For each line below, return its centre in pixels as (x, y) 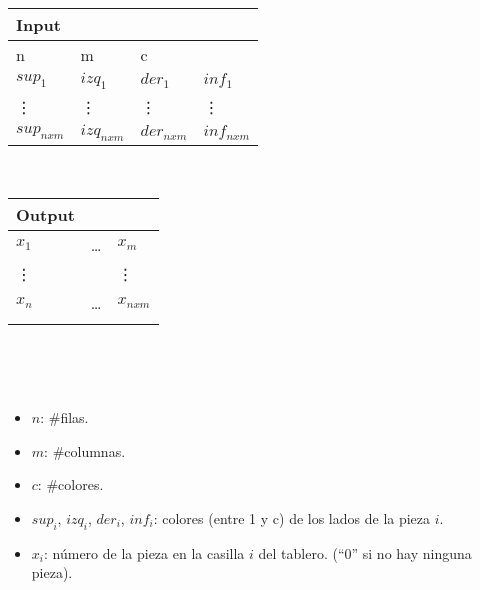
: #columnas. (85, 450)
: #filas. (64, 417)
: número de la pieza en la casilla (144, 552)
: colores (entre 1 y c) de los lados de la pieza (292, 517)
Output (45, 214)
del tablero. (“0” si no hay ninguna (365, 552)
